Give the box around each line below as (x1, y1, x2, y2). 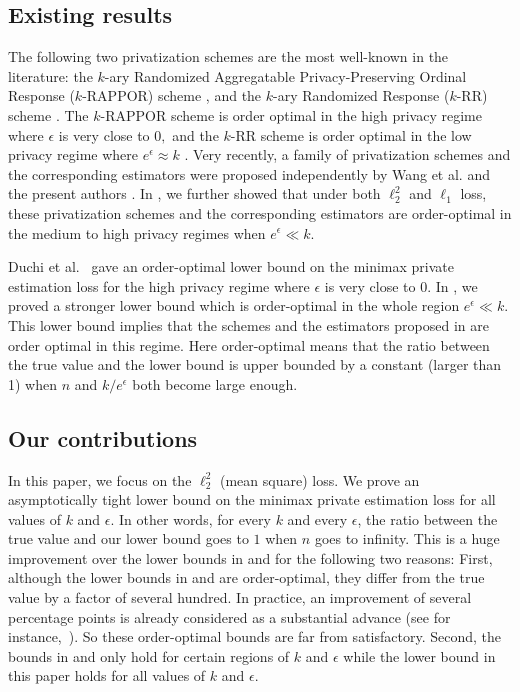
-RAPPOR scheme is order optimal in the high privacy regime (100, 104, 482, 125)
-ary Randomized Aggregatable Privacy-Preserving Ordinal (104, 65, 467, 86)
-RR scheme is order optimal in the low (230, 124, 472, 145)
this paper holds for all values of (8, 665, 206, 686)
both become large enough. (132, 373, 298, 394)
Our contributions (8, 422, 198, 453)
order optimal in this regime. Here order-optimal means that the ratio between (8, 334, 490, 355)
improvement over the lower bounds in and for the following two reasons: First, (8, 547, 493, 568)
